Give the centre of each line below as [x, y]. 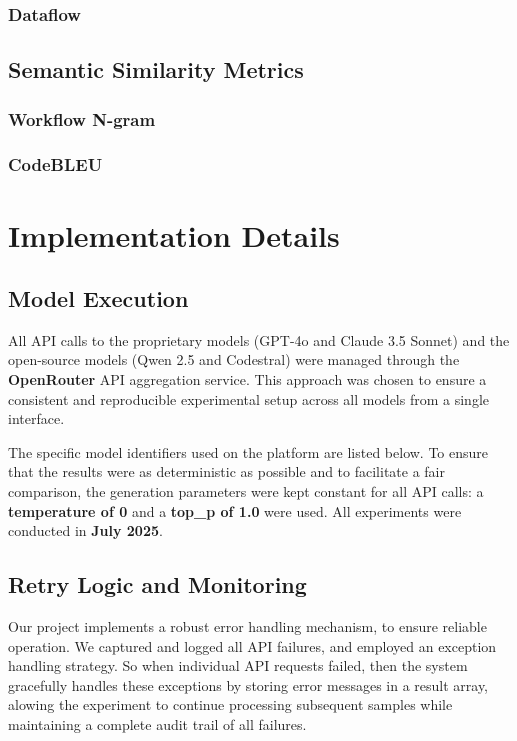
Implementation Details [174, 234]
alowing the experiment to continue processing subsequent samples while [230, 704]
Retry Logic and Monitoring [157, 584]
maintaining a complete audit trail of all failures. [157, 724]
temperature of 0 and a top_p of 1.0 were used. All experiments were [235, 510]
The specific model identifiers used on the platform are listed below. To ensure [248, 451]
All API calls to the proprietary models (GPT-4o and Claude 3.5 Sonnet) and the [259, 339]
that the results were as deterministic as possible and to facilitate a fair [226, 471]
